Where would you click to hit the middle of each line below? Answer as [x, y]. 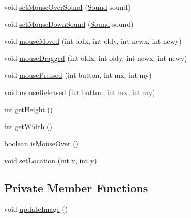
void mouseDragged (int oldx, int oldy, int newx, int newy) [96, 58]
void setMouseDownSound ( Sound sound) [69, 24]
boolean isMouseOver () [41, 143]
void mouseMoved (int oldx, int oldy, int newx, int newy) [93, 41]
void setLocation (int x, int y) [51, 160]
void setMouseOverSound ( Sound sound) [67, 7]
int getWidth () [28, 126]
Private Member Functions [76, 188]
